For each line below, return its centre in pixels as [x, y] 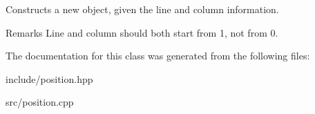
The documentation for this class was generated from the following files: [158, 56]
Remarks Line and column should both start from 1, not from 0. [142, 32]
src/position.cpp [40, 102]
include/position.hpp [49, 78]
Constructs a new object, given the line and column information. [142, 9]
